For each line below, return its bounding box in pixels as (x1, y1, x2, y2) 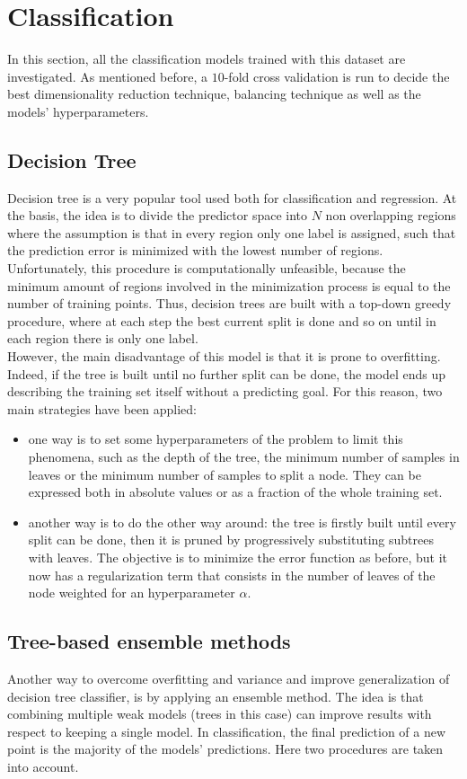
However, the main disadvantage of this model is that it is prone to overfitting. (7, 347, 441, 366)
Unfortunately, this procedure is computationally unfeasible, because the (7, 259, 406, 278)
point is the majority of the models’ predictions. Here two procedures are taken (7, 739, 444, 758)
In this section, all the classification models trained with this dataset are (7, 49, 406, 68)
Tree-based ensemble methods (7, 627, 291, 655)
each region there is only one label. (7, 329, 198, 348)
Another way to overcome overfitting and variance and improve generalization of (7, 668, 450, 687)
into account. (7, 757, 79, 775)
